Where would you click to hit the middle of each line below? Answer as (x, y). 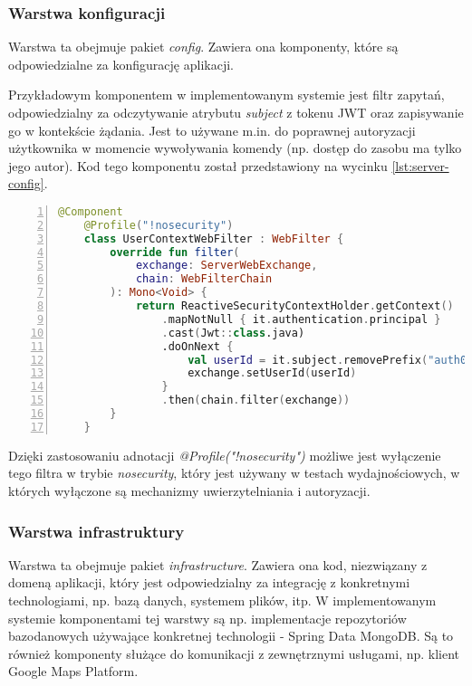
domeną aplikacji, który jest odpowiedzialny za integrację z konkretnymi (209, 582)
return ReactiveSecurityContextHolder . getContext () (294, 306)
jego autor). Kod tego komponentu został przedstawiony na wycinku (198, 165)
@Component (91, 211)
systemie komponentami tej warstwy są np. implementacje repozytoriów (207, 618)
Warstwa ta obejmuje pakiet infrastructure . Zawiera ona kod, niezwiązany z (218, 564)
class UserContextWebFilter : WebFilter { (214, 238)
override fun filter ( (175, 252)
